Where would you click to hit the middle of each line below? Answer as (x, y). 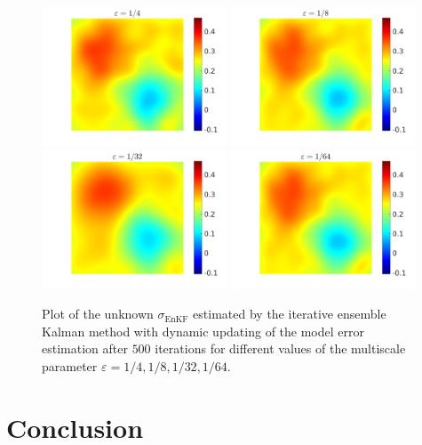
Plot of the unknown (98, 314)
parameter (70, 366)
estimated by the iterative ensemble (290, 314)
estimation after (85, 348)
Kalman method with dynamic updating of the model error (203, 331)
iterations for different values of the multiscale (280, 348)
